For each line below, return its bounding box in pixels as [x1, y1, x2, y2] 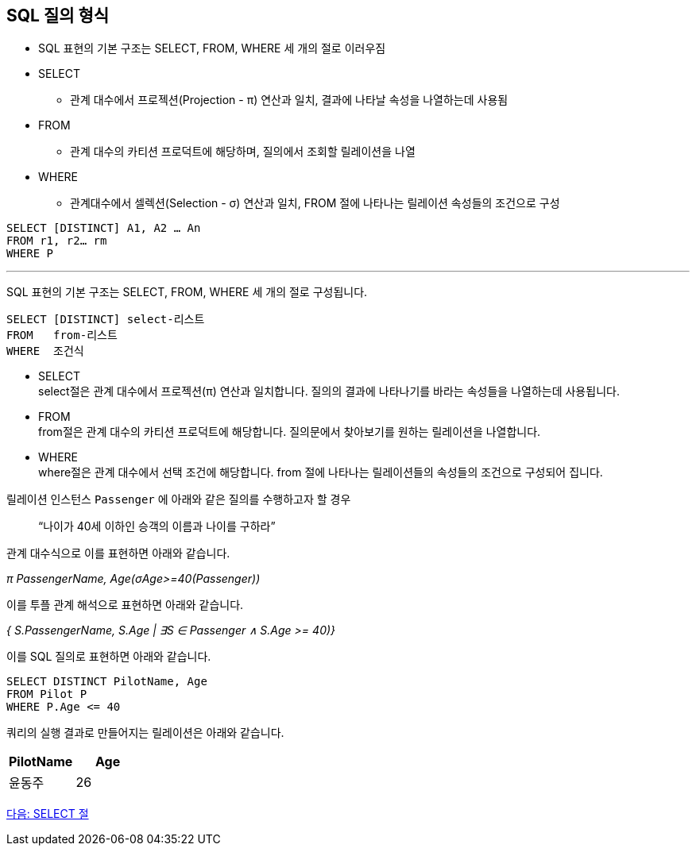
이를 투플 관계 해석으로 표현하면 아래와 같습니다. [6, 598, 244, 612]
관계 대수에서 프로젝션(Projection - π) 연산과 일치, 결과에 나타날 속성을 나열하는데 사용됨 [70, 93, 508, 107]
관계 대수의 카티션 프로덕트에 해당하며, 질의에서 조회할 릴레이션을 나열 [70, 145, 416, 159]
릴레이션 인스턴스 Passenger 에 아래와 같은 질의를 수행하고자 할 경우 [6, 492, 351, 507]
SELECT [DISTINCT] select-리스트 [6, 313, 205, 326]
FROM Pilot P [6, 688, 87, 701]
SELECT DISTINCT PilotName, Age [6, 675, 207, 688]
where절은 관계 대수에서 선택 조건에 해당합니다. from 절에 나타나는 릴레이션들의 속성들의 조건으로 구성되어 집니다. [38, 465, 603, 480]
